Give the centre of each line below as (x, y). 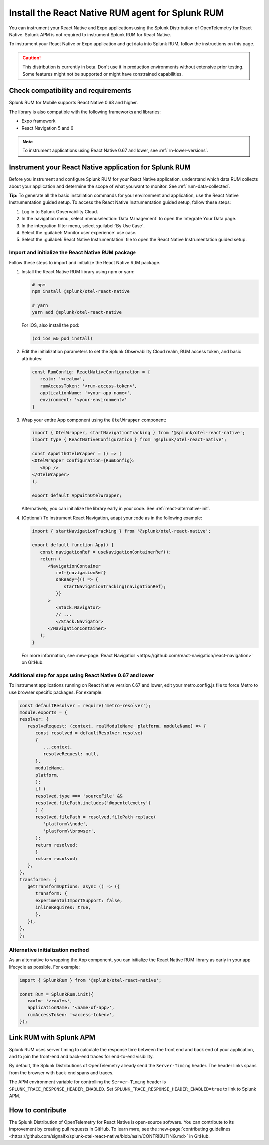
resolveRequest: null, (71, 754)
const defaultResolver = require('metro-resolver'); (85, 705)
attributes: (32, 358)
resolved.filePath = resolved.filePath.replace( (96, 817)
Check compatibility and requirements (70, 90)
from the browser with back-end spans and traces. (61, 1073)
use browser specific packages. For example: (56, 692)
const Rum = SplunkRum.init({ (57, 994)
